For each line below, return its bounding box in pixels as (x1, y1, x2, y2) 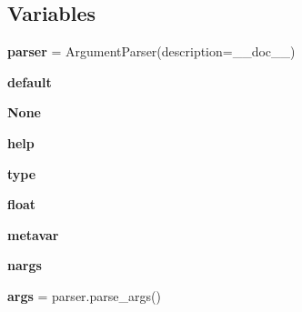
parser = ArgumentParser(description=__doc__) (7, 42, 296, 61)
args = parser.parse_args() (7, 286, 161, 305)
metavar (7, 225, 59, 244)
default (7, 72, 52, 91)
